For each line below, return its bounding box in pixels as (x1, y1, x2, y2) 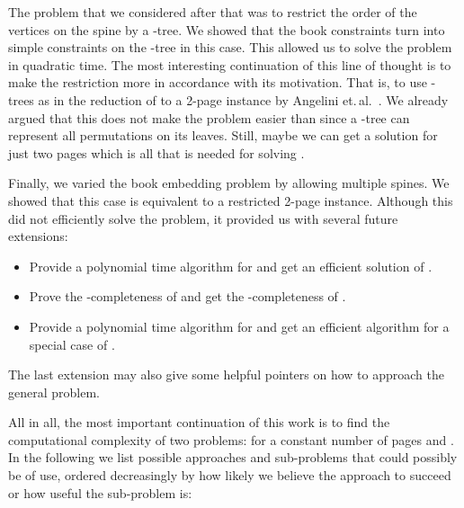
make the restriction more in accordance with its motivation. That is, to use (8, 73, 427, 92)
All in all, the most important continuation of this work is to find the (8, 413, 390, 432)
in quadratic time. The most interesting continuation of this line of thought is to (8, 55, 451, 74)
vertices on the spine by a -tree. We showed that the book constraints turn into (8, 20, 445, 39)
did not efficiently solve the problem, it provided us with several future (8, 209, 398, 227)
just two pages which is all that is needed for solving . (8, 143, 305, 162)
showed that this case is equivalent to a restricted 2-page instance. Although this (8, 191, 453, 209)
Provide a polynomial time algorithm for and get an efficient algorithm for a (29, 316, 450, 335)
